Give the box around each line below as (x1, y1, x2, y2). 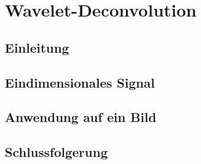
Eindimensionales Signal (5, 73, 155, 91)
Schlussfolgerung (5, 143, 108, 161)
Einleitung (5, 38, 69, 56)
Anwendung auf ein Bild (5, 108, 157, 126)
